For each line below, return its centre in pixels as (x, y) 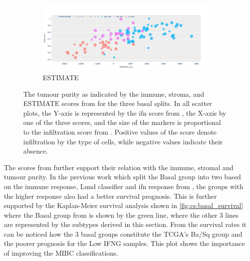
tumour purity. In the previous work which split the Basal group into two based (123, 177)
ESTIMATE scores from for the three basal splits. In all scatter (118, 103)
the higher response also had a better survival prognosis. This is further (110, 196)
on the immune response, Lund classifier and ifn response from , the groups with (124, 186)
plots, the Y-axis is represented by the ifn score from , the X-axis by (125, 113)
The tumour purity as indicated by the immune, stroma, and (114, 94)
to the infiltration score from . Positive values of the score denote (120, 131)
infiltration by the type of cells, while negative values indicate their (123, 141)
